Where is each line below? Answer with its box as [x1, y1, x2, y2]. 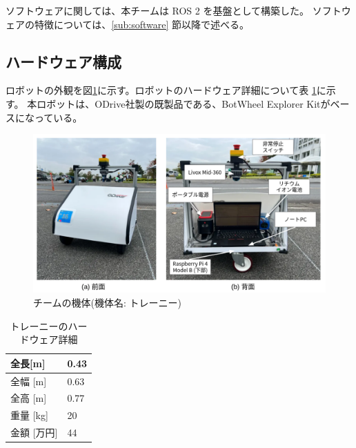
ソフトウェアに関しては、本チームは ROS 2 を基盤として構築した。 [6, 3, 310, 17]
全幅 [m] [10, 373, 47, 388]
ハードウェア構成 [6, 50, 121, 72]
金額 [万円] [10, 425, 58, 440]
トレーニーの [10, 318, 68, 333]
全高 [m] [10, 391, 47, 405]
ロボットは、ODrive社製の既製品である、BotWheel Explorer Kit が [37, 96, 330, 110]
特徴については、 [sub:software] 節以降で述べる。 [34, 17, 250, 31]
